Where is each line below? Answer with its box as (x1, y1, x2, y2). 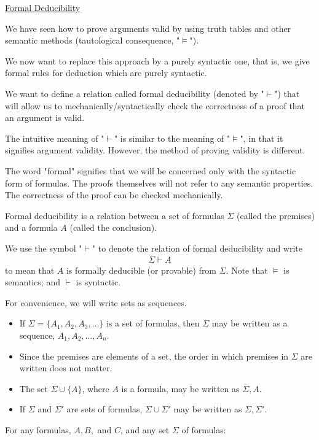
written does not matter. (19, 361, 112, 374)
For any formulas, (5, 423, 71, 436)
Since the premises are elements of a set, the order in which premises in (19, 349, 289, 362)
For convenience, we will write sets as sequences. (5, 296, 187, 309)
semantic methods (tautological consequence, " (5, 34, 180, 47)
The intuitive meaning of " (5, 131, 104, 144)
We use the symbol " (5, 241, 82, 254)
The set (19, 382, 48, 395)
